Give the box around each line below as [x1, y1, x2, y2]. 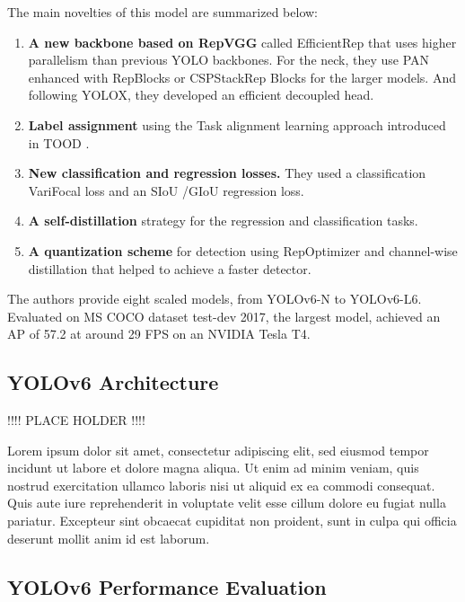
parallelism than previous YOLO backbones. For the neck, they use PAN [28, 50, 430, 69]
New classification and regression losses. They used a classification [28, 164, 426, 182]
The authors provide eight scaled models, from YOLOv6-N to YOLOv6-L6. [7, 289, 422, 308]
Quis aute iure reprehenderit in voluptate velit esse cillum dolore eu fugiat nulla [7, 493, 446, 512]
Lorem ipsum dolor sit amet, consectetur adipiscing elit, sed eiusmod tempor [7, 440, 429, 459]
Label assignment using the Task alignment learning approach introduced [28, 115, 446, 134]
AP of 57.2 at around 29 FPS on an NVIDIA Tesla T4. [7, 324, 311, 343]
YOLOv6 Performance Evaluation [7, 572, 327, 600]
